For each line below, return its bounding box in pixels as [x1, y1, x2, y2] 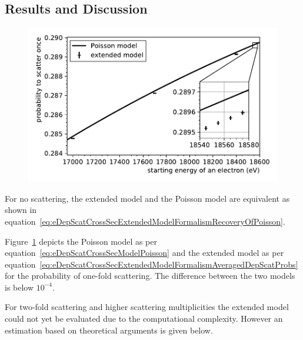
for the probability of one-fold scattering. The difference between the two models [5, 269, 295, 282]
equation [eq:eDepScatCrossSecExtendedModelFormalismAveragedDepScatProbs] [5, 258, 298, 270]
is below [5, 281, 34, 293]
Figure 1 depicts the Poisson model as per [5, 235, 157, 247]
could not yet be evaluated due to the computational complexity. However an [5, 312, 283, 325]
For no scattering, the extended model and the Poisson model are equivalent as [5, 192, 290, 204]
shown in [5, 204, 37, 216]
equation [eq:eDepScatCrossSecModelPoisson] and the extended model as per [5, 246, 284, 259]
